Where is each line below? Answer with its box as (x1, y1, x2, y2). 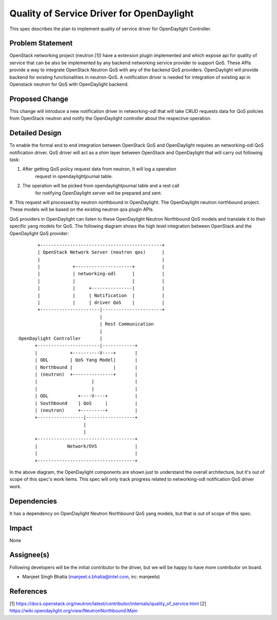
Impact (9, 524, 33, 532)
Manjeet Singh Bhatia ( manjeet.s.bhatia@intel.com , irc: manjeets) (22, 573, 160, 579)
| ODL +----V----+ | (34, 393, 138, 399)
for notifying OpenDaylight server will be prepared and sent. (35, 190, 163, 196)
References (9, 587, 47, 595)
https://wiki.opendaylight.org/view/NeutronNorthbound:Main (9, 608, 138, 614)
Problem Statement (9, 39, 73, 48)
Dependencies (9, 497, 57, 506)
